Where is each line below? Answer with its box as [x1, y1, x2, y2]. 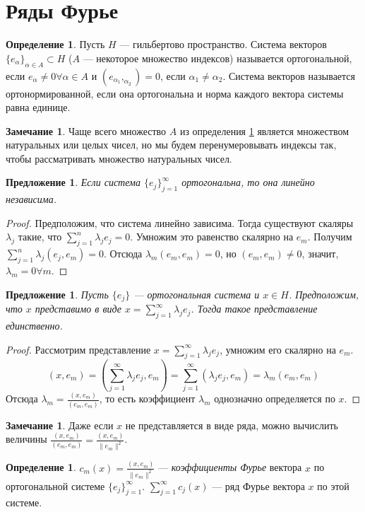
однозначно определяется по [214, 391, 335, 406]
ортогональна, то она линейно [181, 175, 315, 190]
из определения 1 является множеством [179, 123, 349, 138]
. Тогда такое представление [191, 301, 318, 316]
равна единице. [6, 100, 71, 115]
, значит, [301, 246, 339, 261]
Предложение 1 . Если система [6, 175, 141, 190]
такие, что [18, 229, 62, 244]
